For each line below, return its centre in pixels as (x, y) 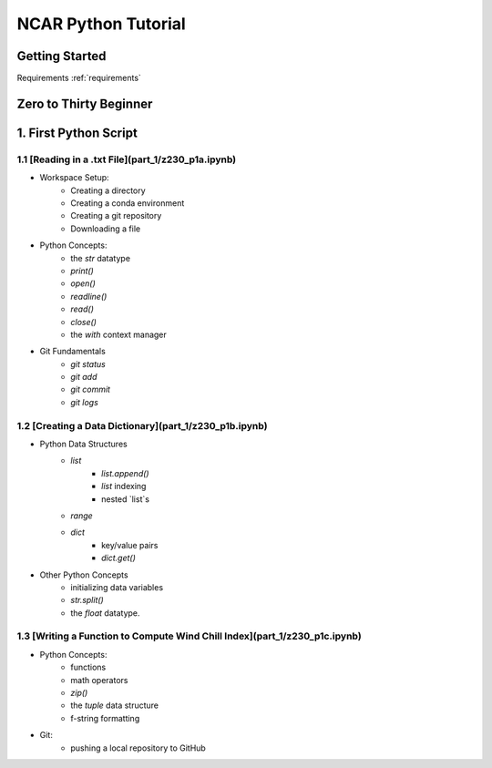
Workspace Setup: (74, 178)
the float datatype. (105, 613)
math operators (99, 680)
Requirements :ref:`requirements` (79, 78)
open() (83, 283)
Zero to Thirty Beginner (85, 103)
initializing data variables (117, 587)
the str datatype (101, 258)
